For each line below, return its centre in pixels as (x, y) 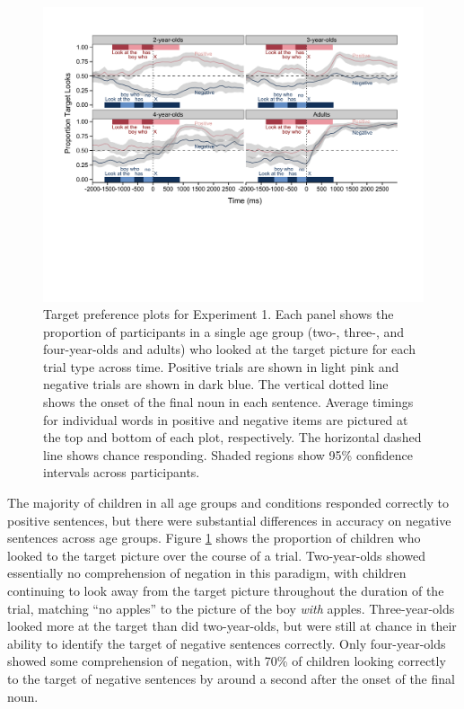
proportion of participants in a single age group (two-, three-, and (224, 331)
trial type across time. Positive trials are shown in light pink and (221, 366)
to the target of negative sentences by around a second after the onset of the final (231, 678)
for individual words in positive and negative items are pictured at (226, 419)
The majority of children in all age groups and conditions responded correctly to (228, 503)
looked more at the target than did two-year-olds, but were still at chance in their (232, 626)
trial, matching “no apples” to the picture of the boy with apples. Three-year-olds (231, 608)
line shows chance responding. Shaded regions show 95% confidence (228, 454)
